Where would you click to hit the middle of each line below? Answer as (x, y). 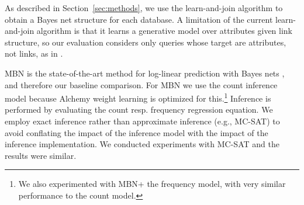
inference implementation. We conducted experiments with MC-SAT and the (142, 144)
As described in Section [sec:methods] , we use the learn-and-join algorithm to (144, 8)
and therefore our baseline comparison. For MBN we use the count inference (141, 84)
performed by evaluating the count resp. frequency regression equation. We (139, 110)
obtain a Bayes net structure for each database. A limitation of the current (139, 19)
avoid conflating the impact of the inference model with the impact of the (137, 132)
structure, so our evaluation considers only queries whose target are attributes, (146, 42)
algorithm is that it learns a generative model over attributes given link (165, 31)
